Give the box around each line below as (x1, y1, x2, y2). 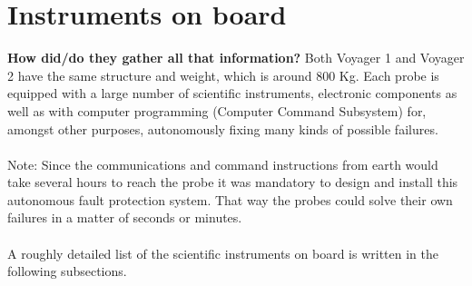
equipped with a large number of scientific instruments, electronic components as (7, 84, 457, 103)
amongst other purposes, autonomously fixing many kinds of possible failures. (7, 119, 438, 138)
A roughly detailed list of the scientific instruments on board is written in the (7, 243, 439, 262)
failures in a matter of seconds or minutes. (7, 208, 242, 227)
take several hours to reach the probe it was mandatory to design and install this (7, 173, 458, 192)
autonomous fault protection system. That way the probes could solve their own (7, 190, 453, 209)
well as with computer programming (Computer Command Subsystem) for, (7, 101, 427, 120)
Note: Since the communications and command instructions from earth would (7, 154, 438, 173)
